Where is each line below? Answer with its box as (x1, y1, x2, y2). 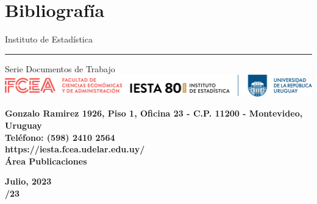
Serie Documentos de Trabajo (5, 62, 115, 75)
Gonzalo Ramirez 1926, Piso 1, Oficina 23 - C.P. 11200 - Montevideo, (5, 107, 303, 120)
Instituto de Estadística (5, 33, 93, 46)
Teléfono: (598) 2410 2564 (5, 131, 115, 143)
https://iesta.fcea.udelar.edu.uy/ (5, 143, 145, 155)
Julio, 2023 (5, 175, 52, 188)
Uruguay (5, 118, 42, 131)
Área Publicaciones (5, 154, 87, 167)
